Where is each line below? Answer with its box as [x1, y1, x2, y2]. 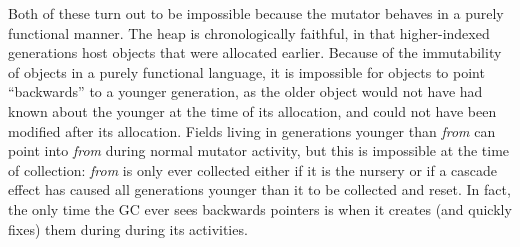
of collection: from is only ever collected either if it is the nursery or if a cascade [8, 159, 498, 180]
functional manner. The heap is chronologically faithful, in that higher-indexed [8, 22, 490, 43]
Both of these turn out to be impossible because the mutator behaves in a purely [8, 3, 504, 23]
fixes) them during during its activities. [8, 218, 248, 239]
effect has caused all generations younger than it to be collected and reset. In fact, [8, 179, 511, 200]
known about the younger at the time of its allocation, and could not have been [8, 100, 497, 121]
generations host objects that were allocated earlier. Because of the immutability [8, 42, 502, 63]
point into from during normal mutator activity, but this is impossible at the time [8, 140, 510, 161]
